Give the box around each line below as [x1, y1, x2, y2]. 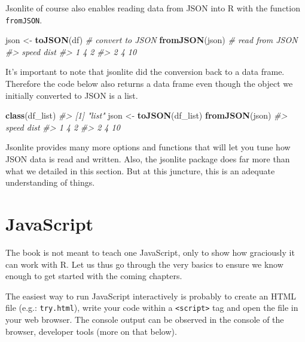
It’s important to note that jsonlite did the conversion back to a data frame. [5, 65, 285, 78]
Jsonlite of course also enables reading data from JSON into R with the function [5, 2, 300, 14]
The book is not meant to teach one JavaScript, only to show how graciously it [5, 246, 295, 258]
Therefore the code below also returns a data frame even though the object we [5, 77, 293, 90]
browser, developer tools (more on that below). [5, 325, 177, 337]
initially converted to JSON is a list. [5, 89, 138, 101]
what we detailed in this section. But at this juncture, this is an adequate [5, 164, 275, 177]
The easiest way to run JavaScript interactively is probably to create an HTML [5, 289, 297, 302]
